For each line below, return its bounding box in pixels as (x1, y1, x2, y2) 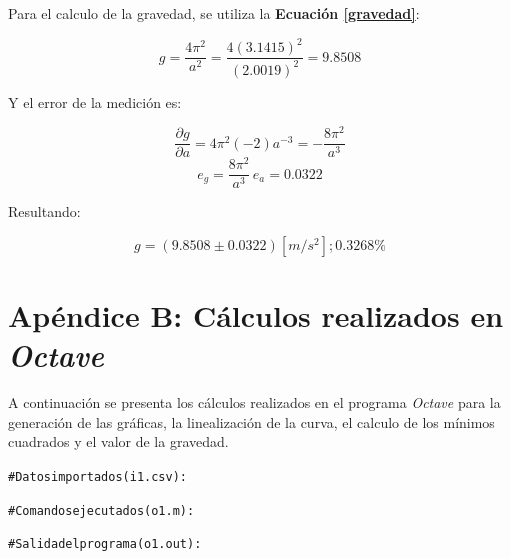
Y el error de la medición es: (8, 91, 182, 112)
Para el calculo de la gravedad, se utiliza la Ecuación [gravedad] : (8, 3, 420, 23)
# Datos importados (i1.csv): (8, 470, 187, 485)
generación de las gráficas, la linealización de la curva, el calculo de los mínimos (8, 411, 495, 432)
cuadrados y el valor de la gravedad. (8, 431, 229, 452)
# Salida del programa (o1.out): (8, 537, 202, 552)
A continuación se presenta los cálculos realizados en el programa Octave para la (8, 392, 501, 413)
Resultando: (8, 201, 81, 222)
